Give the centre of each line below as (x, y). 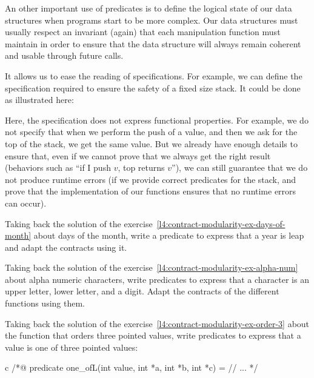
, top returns (141, 167)
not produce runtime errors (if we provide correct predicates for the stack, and (151, 179)
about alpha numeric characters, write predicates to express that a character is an (157, 279)
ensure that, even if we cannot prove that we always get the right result (138, 155)
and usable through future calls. (64, 55)
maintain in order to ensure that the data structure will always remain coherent (153, 43)
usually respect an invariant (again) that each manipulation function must (143, 32)
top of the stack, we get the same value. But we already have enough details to (151, 143)
